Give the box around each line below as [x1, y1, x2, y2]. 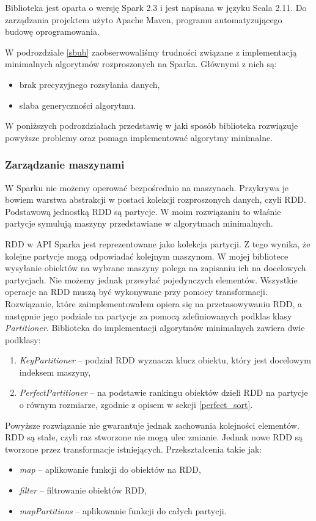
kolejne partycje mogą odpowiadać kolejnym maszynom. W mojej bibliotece [5, 249, 288, 262]
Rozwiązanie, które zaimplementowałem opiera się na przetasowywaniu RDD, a [5, 297, 302, 310]
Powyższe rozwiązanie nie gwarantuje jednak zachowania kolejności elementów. [5, 418, 299, 431]
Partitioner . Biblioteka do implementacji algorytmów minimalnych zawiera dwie [5, 321, 305, 334]
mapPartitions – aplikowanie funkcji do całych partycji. [19, 504, 227, 517]
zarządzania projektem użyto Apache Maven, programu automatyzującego [5, 13, 282, 26]
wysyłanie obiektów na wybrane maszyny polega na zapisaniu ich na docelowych [5, 261, 306, 274]
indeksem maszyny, [19, 365, 91, 378]
